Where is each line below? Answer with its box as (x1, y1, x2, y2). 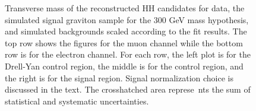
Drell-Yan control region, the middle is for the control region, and (5, 59, 244, 72)
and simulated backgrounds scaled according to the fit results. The (5, 25, 247, 37)
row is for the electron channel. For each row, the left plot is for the (5, 48, 251, 61)
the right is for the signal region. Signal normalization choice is (5, 71, 234, 84)
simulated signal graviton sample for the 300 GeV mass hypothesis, (5, 13, 249, 26)
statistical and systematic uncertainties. (5, 94, 149, 107)
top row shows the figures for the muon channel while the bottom (5, 36, 243, 49)
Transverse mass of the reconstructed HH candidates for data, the (5, 2, 245, 14)
